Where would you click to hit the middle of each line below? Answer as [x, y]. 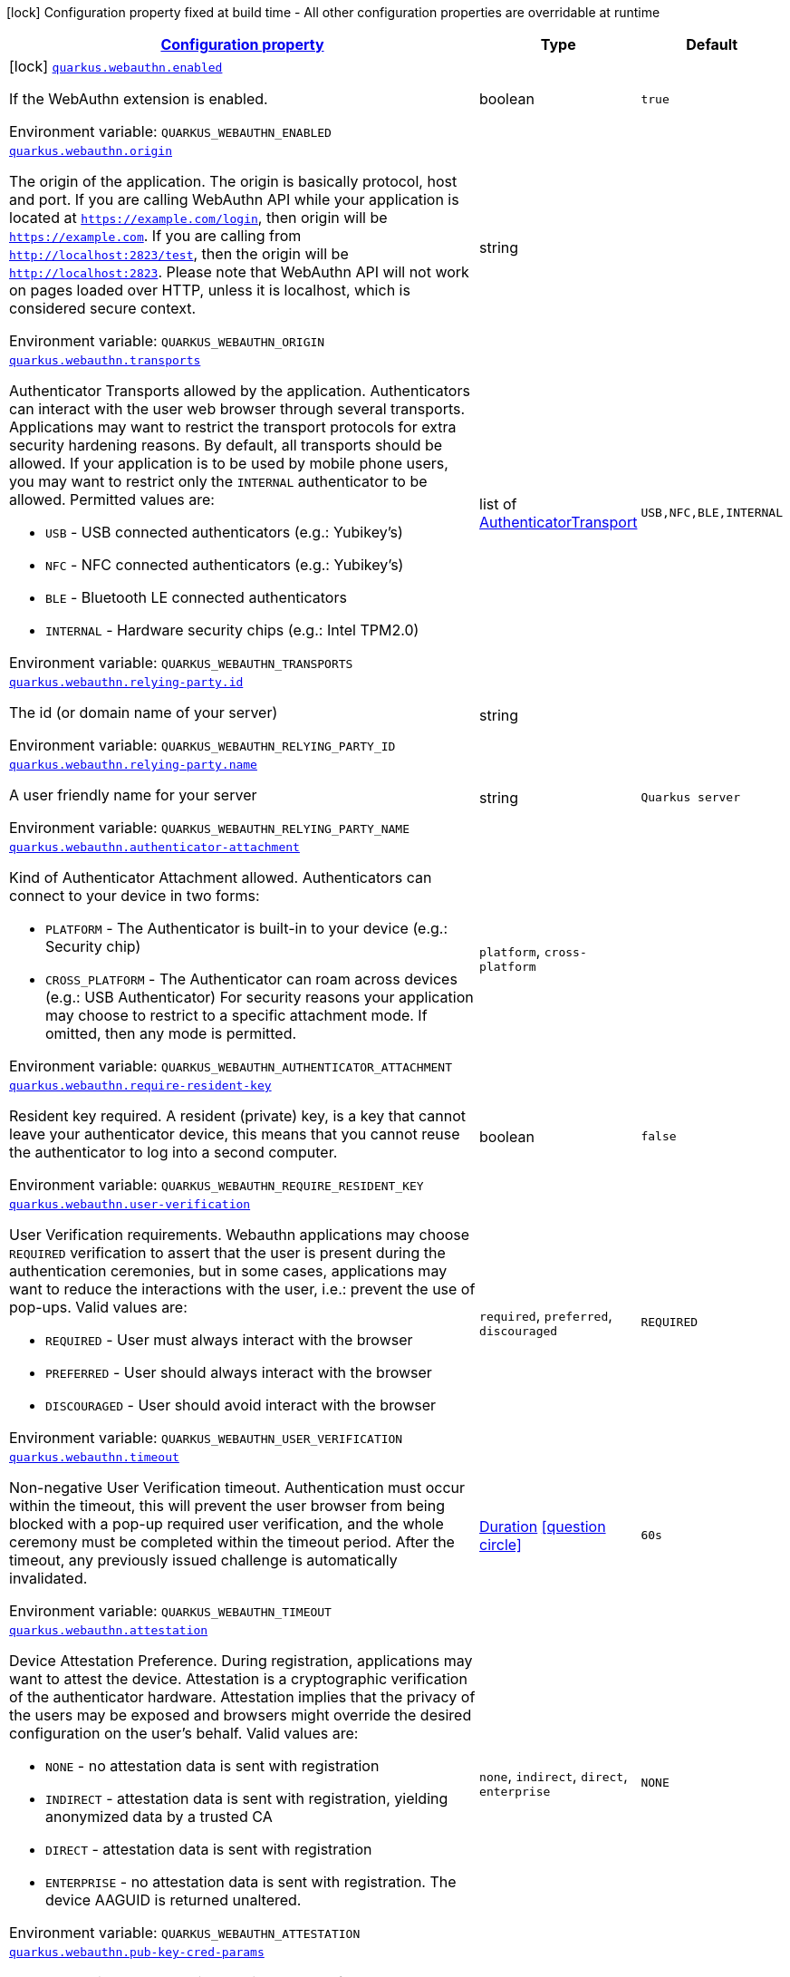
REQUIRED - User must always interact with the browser [229, 1340]
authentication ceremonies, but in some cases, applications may [228, 1271]
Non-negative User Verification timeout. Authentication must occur [237, 1488]
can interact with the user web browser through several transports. [237, 409]
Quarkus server [691, 797]
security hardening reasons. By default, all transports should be [226, 445]
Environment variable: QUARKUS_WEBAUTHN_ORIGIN [167, 341]
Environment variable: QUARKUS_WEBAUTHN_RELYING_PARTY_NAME [210, 828]
